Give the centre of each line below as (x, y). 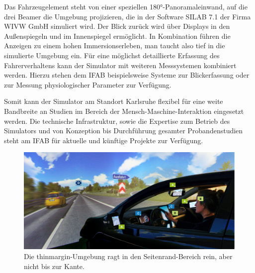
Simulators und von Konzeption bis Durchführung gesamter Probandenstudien (124, 131)
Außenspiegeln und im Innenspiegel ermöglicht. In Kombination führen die (117, 36)
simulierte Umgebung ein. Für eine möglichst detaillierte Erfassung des (112, 55)
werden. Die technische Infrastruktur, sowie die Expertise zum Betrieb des (117, 121)
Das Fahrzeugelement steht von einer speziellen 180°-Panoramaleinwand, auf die (126, 6)
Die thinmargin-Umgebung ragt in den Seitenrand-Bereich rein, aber (128, 256)
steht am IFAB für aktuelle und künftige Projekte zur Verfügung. (104, 140)
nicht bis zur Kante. (54, 266)
